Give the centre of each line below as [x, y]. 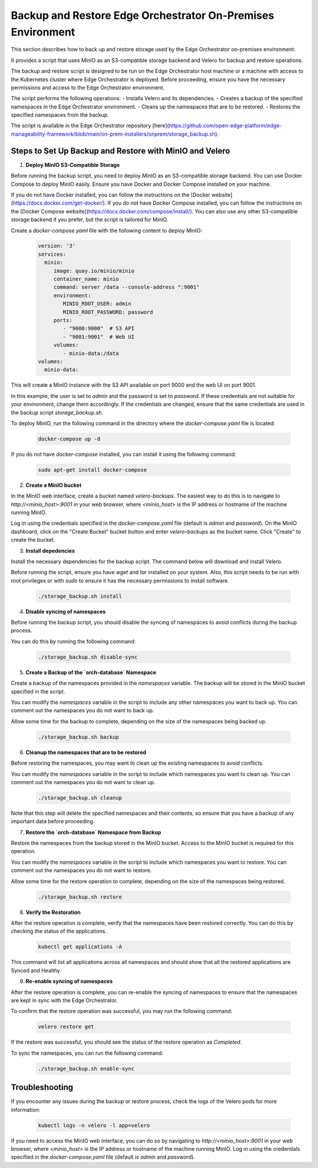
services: [52, 254]
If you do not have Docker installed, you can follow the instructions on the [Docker [111, 195]
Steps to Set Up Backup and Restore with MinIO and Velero [120, 151]
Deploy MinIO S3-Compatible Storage [73, 164]
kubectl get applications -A [80, 947]
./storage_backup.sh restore [80, 897]
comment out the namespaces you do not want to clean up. [83, 782]
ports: [63, 320]
